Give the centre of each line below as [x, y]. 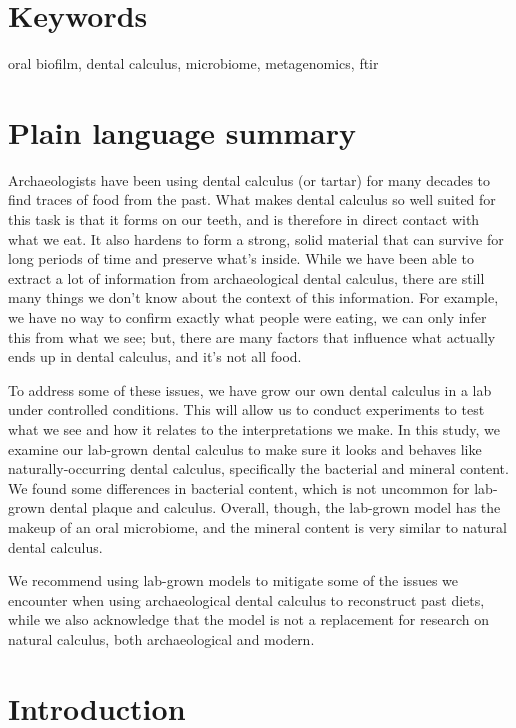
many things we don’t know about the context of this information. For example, [253, 297]
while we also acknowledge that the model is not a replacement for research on [248, 619]
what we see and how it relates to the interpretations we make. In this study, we [254, 428]
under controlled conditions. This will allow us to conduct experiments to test [246, 409]
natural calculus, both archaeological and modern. [161, 638]
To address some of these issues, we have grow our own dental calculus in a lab [250, 389]
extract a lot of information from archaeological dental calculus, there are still [246, 277]
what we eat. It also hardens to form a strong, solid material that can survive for [256, 238]
